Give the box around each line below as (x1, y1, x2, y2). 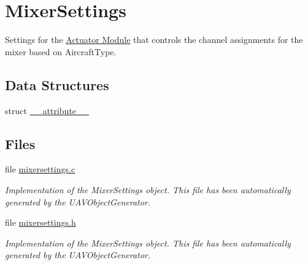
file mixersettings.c (5, 163, 75, 175)
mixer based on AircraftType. (5, 45, 117, 58)
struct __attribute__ (5, 104, 90, 117)
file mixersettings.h (5, 216, 76, 229)
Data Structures (5, 75, 109, 94)
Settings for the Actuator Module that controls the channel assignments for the (5, 33, 303, 46)
